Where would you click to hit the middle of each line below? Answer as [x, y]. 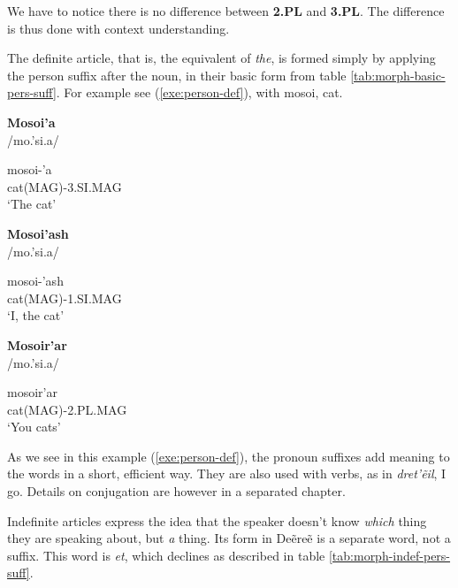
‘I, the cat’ [36, 315]
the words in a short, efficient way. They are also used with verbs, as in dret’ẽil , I [227, 473]
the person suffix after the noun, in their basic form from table [177, 75]
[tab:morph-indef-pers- [389, 555]
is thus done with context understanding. [118, 28]
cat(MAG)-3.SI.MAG [65, 186]
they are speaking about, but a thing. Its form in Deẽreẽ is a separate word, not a [229, 538]
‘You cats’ [34, 427]
